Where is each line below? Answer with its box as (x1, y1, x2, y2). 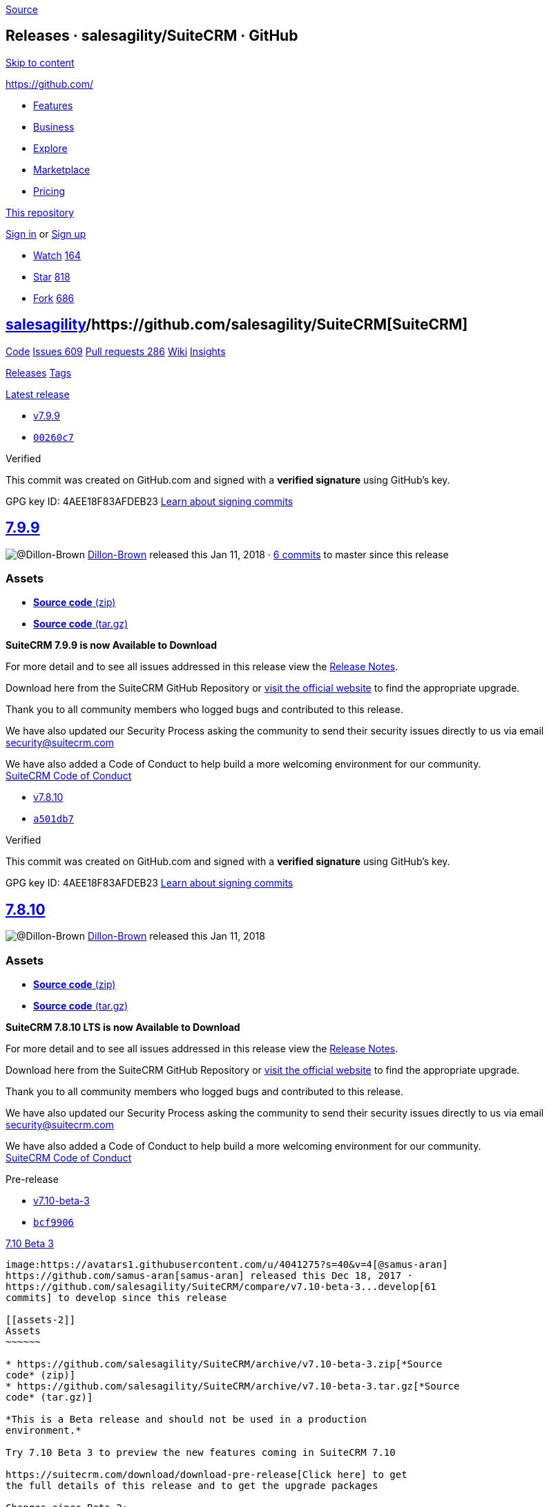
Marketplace (33, 163, 90, 176)
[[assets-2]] (6, 1314, 76, 1325)
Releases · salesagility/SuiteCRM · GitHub (6, 27, 298, 45)
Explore (33, 142, 68, 154)
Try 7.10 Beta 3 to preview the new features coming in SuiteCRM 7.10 (6, 1446, 396, 1458)
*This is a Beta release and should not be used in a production (6, 1413, 367, 1425)
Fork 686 (33, 292, 75, 304)
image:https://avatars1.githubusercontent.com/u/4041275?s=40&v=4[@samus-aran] (6, 1258, 448, 1270)
